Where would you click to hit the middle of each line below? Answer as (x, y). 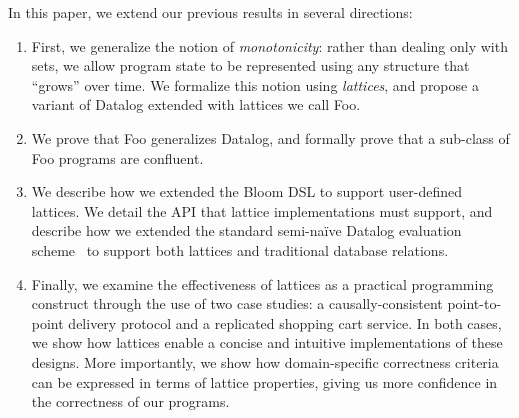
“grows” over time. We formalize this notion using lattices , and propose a (255, 84)
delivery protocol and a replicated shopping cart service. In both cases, (285, 322)
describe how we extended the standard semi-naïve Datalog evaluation (246, 230)
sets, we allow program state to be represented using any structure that (250, 65)
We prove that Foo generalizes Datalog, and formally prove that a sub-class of (270, 137)
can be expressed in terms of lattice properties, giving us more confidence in (264, 381)
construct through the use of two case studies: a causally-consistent (237, 303)
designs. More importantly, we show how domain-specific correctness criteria (265, 361)
